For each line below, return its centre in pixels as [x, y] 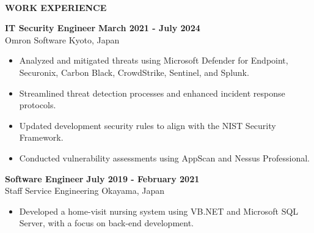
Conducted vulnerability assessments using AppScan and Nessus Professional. [164, 157]
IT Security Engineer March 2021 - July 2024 [103, 28]
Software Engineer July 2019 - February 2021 [102, 178]
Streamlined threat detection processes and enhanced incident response [152, 93]
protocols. [38, 105]
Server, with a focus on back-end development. [107, 223]
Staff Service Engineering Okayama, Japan [85, 190]
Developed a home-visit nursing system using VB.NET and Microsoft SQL [159, 211]
